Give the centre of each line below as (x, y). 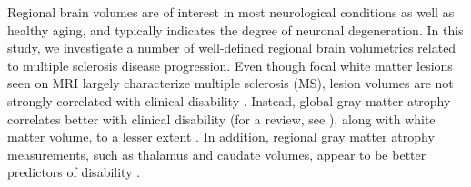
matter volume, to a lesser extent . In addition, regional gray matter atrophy (221, 137)
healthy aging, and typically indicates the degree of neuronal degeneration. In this (235, 30)
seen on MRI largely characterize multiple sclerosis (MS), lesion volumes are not (230, 83)
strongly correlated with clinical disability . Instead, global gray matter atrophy (229, 100)
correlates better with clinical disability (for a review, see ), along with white (221, 118)
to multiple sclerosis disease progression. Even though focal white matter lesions (230, 65)
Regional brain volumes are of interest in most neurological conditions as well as (231, 12)
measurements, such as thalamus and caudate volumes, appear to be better (217, 154)
